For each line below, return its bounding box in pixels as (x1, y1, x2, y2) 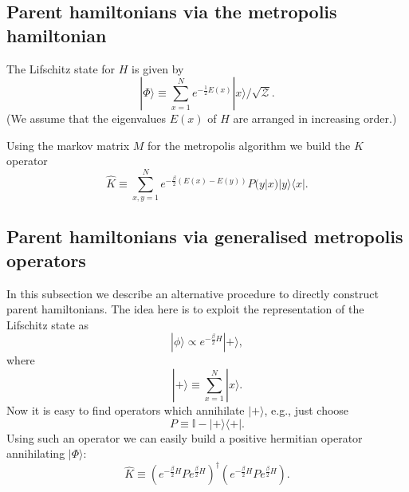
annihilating (6, 445, 65, 462)
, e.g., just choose (264, 402, 349, 419)
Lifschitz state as (6, 316, 89, 333)
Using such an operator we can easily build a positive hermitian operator (6, 429, 363, 446)
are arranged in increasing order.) (233, 110, 397, 127)
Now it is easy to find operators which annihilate (6, 402, 245, 419)
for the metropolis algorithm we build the (147, 136, 351, 153)
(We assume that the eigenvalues (6, 110, 167, 127)
